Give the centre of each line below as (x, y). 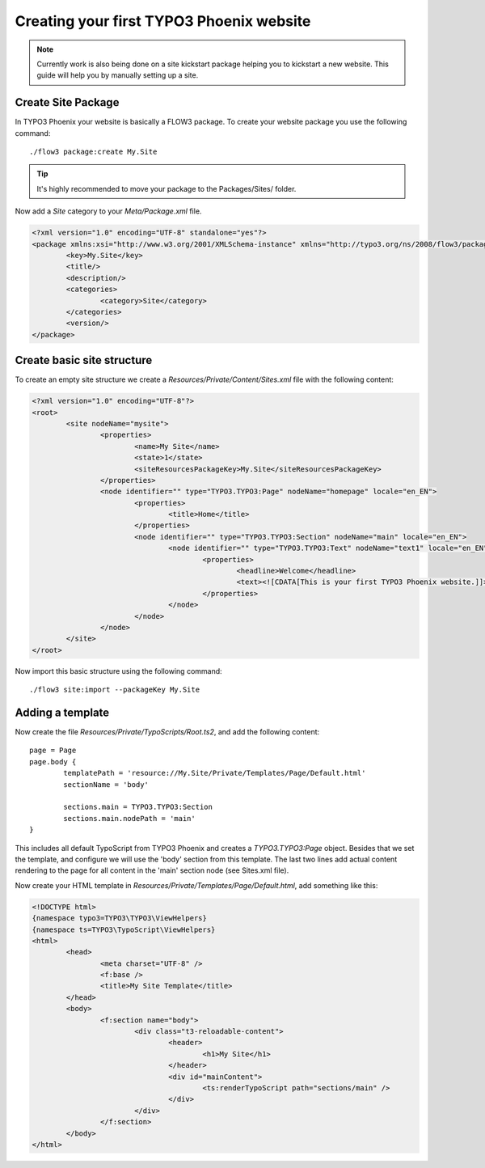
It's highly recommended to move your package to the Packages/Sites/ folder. (167, 188)
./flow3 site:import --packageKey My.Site (115, 690)
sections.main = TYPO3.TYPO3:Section (138, 807)
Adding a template (62, 712)
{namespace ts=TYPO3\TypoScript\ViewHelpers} (124, 929)
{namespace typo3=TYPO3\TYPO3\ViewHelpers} (120, 918)
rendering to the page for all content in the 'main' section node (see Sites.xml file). (152, 870)
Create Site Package (67, 102)
